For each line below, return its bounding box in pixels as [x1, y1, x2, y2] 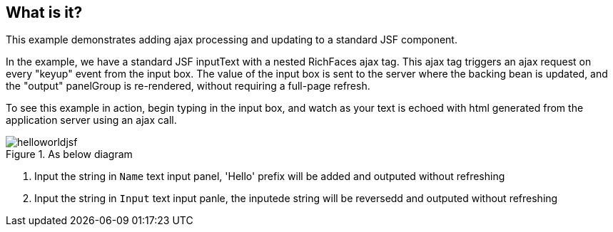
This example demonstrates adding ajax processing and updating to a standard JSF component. [6, 33, 457, 46]
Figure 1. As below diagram [6, 148, 133, 161]
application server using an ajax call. [6, 114, 177, 127]
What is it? [6, 4, 83, 21]
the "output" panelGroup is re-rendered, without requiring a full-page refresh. [6, 80, 370, 93]
